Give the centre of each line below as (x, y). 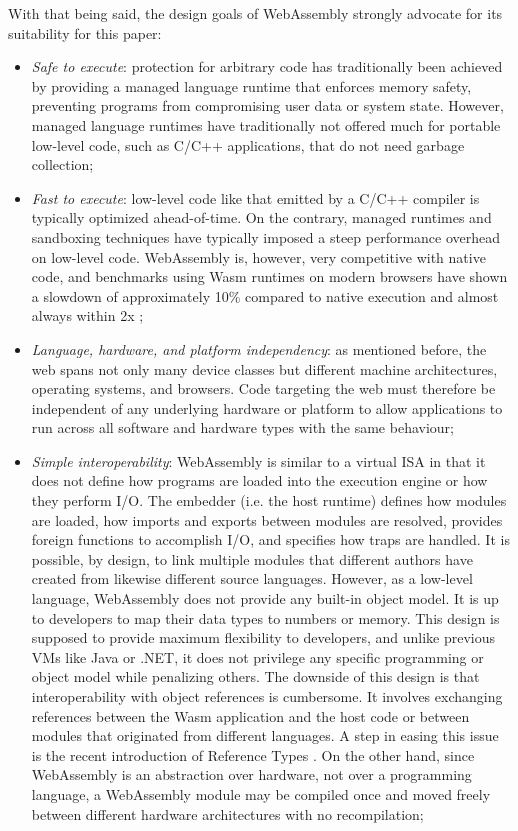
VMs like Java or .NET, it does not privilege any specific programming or (257, 656)
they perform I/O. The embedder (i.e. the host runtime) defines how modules (269, 500)
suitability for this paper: (85, 32)
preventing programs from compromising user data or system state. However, (267, 105)
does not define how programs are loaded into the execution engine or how (259, 480)
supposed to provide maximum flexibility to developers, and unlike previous (263, 637)
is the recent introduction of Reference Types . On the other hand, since (253, 754)
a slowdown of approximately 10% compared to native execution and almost (265, 295)
